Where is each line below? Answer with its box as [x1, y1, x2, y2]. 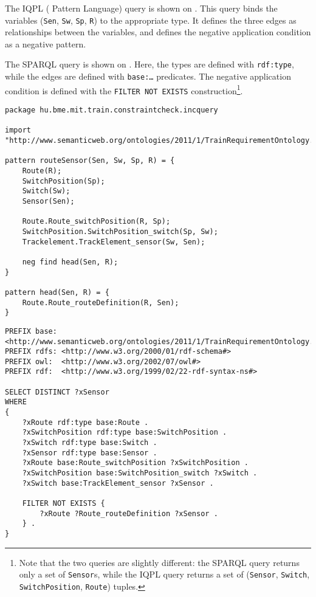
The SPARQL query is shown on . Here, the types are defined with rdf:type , [5, 58, 294, 71]
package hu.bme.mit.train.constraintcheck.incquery [5, 106, 218, 115]
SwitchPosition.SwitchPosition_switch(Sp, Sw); [22, 227, 218, 236]
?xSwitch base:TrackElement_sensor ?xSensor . [22, 478, 214, 488]
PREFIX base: [5, 326, 57, 336]
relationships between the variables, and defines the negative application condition [5, 26, 311, 38]
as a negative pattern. [5, 37, 86, 50]
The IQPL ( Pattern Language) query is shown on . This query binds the [5, 2, 278, 14]
